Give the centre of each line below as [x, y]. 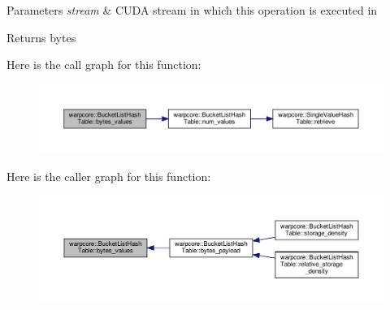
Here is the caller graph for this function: [109, 176]
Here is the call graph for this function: [104, 65]
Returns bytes [41, 37]
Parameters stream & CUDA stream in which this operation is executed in [192, 10]
